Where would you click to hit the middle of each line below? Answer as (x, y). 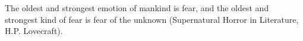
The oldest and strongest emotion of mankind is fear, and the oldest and (137, 8)
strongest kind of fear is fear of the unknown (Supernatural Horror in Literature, (152, 19)
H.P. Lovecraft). (34, 31)
